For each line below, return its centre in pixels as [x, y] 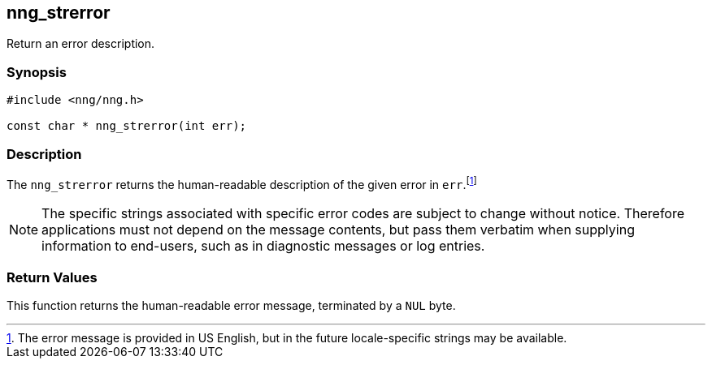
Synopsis [37, 72]
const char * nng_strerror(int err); [127, 126]
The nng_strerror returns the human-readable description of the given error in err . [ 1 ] [242, 183]
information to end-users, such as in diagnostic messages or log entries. [263, 245]
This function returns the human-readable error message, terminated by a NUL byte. [231, 306]
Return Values [52, 277]
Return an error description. [81, 44]
